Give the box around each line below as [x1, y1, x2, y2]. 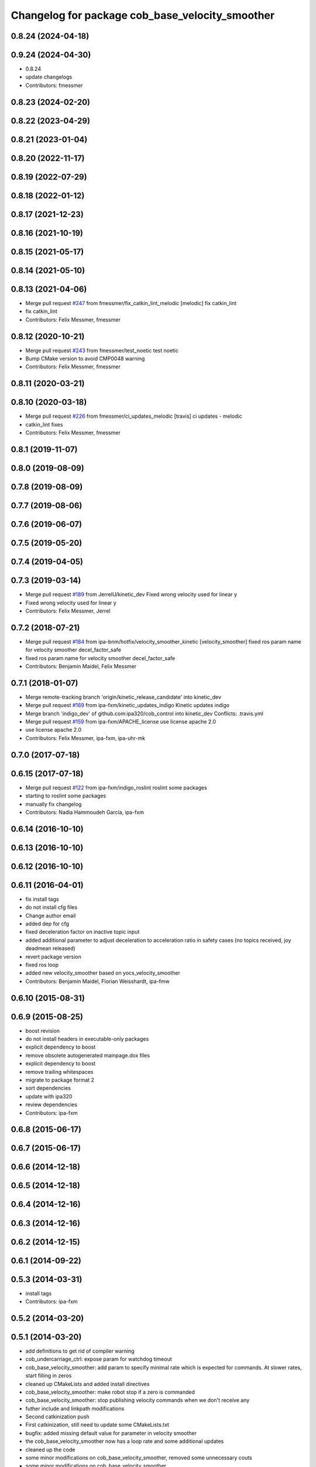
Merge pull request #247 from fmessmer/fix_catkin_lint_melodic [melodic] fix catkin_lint [25, 299, 237, 306]
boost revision [25, 1027, 60, 1034]
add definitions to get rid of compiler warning [25, 1347, 135, 1354]
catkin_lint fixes [25, 421, 63, 428]
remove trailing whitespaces [25, 1068, 94, 1075]
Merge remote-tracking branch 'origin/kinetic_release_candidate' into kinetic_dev [25, 693, 222, 701]
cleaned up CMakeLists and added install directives [25, 1380, 150, 1387]
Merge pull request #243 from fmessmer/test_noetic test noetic [25, 347, 179, 354]
